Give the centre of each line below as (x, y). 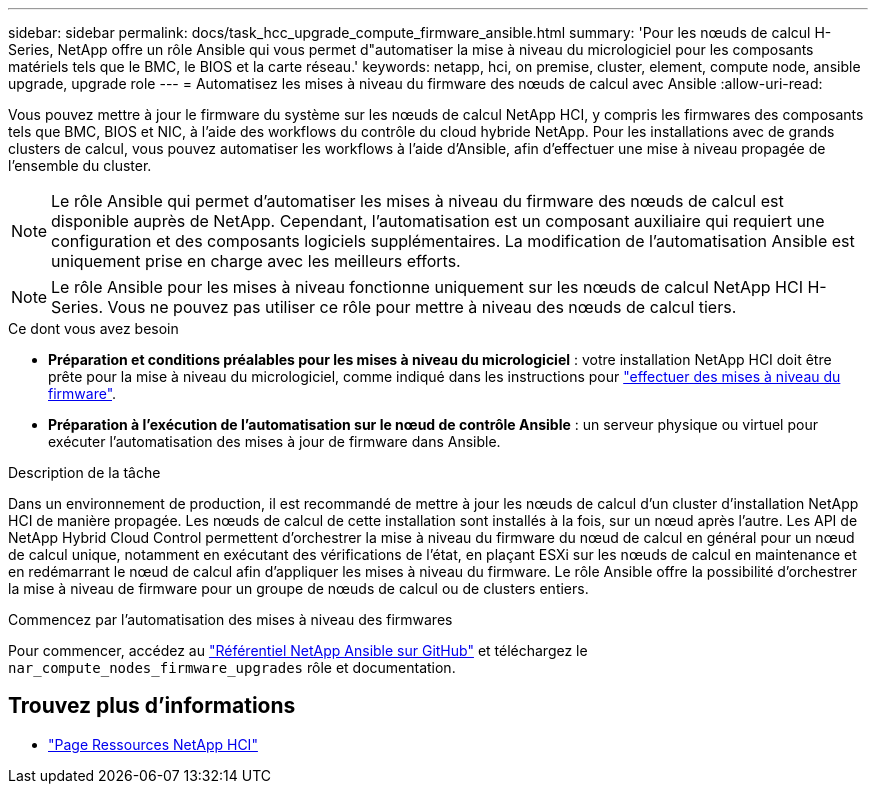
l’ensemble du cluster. (80, 165)
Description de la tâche (84, 472)
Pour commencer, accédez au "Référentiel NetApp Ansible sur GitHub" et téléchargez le (298, 650)
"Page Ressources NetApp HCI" (153, 744)
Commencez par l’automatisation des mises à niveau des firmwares (230, 619)
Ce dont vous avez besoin (93, 328)
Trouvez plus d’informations (152, 706)
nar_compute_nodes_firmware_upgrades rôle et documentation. (232, 667)
